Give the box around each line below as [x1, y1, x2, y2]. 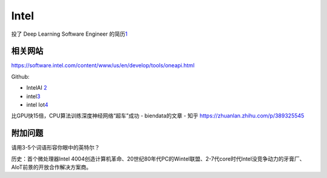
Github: [11, 73, 30, 80]
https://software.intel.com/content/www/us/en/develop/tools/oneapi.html [11, 62, 195, 69]
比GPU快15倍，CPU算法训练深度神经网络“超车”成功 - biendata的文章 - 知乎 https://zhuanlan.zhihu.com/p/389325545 [11, 112, 305, 119]
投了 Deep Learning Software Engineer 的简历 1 [11, 30, 128, 38]
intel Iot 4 [26, 101, 48, 108]
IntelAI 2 [26, 84, 47, 91]
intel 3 [26, 93, 41, 100]
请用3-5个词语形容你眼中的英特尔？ [11, 144, 100, 151]
